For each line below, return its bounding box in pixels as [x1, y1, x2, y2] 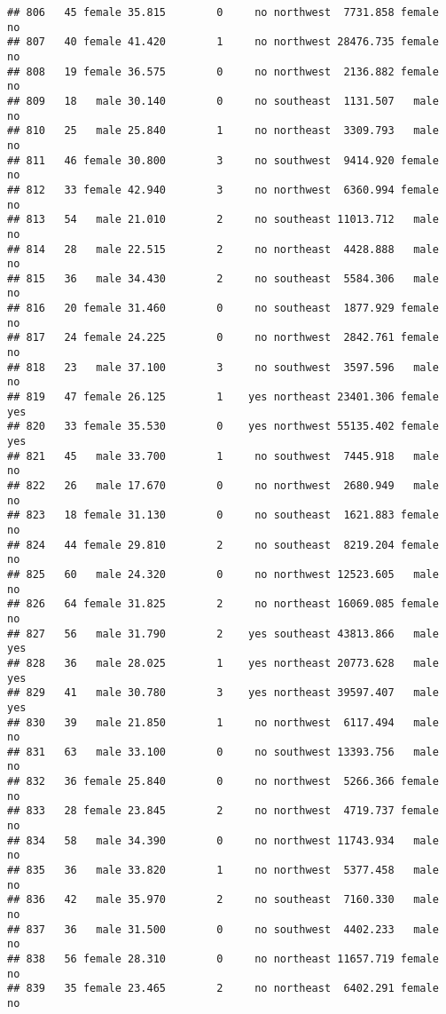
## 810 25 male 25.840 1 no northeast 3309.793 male [7, 124, 439, 138]
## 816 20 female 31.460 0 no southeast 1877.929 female [7, 302, 439, 315]
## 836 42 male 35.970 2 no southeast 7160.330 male [7, 893, 439, 907]
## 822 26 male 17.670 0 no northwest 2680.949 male [7, 479, 439, 492]
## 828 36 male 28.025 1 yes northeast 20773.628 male [7, 656, 439, 669]
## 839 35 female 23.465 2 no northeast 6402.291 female [7, 982, 439, 995]
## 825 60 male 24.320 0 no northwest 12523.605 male [7, 567, 439, 581]
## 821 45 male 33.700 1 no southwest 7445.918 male [7, 449, 439, 463]
